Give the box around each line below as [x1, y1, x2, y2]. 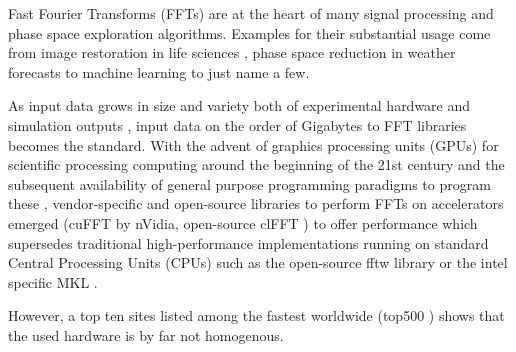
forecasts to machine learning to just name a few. [8, 61, 310, 82]
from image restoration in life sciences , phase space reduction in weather [8, 42, 456, 63]
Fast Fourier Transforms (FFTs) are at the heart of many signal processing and [8, 3, 494, 23]
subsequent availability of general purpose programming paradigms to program [8, 173, 491, 194]
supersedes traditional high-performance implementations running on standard [8, 232, 489, 253]
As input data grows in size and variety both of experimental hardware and [8, 95, 471, 116]
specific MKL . [8, 271, 98, 292]
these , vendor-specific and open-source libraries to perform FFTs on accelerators [8, 193, 504, 214]
